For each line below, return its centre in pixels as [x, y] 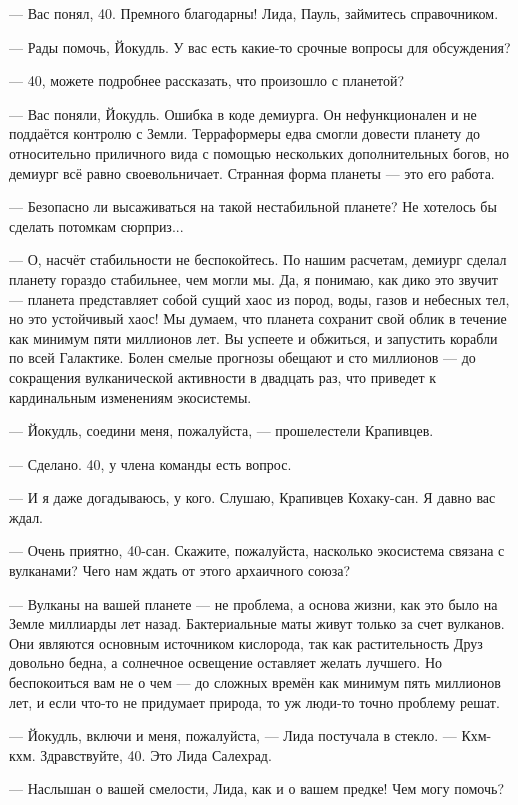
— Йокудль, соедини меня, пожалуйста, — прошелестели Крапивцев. [221, 430]
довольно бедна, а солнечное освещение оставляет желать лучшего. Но [226, 662]
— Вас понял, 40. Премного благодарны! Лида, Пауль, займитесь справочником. [254, 13]
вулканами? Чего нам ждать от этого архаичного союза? [179, 570]
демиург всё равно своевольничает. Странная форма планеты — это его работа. [252, 172]
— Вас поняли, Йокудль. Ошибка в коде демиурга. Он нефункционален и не [243, 113]
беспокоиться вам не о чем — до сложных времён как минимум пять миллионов [255, 682]
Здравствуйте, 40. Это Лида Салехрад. [156, 754]
